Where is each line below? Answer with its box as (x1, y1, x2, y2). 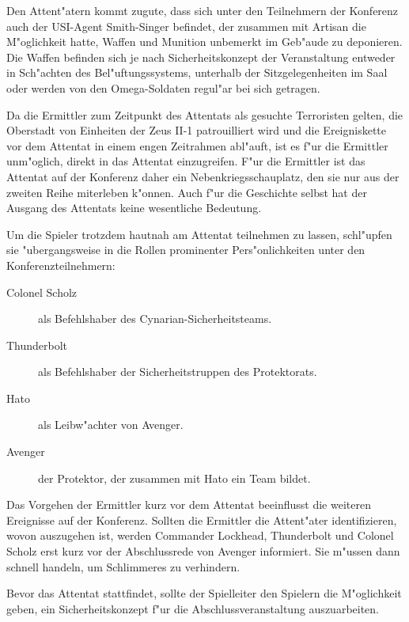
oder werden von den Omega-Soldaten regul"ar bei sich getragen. (6, 79, 320, 96)
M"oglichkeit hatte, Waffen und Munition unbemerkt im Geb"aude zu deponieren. (6, 33, 403, 50)
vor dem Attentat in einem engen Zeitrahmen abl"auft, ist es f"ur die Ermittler (6, 137, 388, 154)
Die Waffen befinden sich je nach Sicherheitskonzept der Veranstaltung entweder (6, 48, 396, 65)
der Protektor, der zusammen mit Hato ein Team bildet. (38, 469, 311, 486)
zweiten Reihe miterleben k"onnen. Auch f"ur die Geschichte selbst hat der (6, 184, 367, 200)
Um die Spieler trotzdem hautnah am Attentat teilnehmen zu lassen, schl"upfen (6, 226, 392, 242)
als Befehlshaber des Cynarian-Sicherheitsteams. (38, 310, 272, 327)
